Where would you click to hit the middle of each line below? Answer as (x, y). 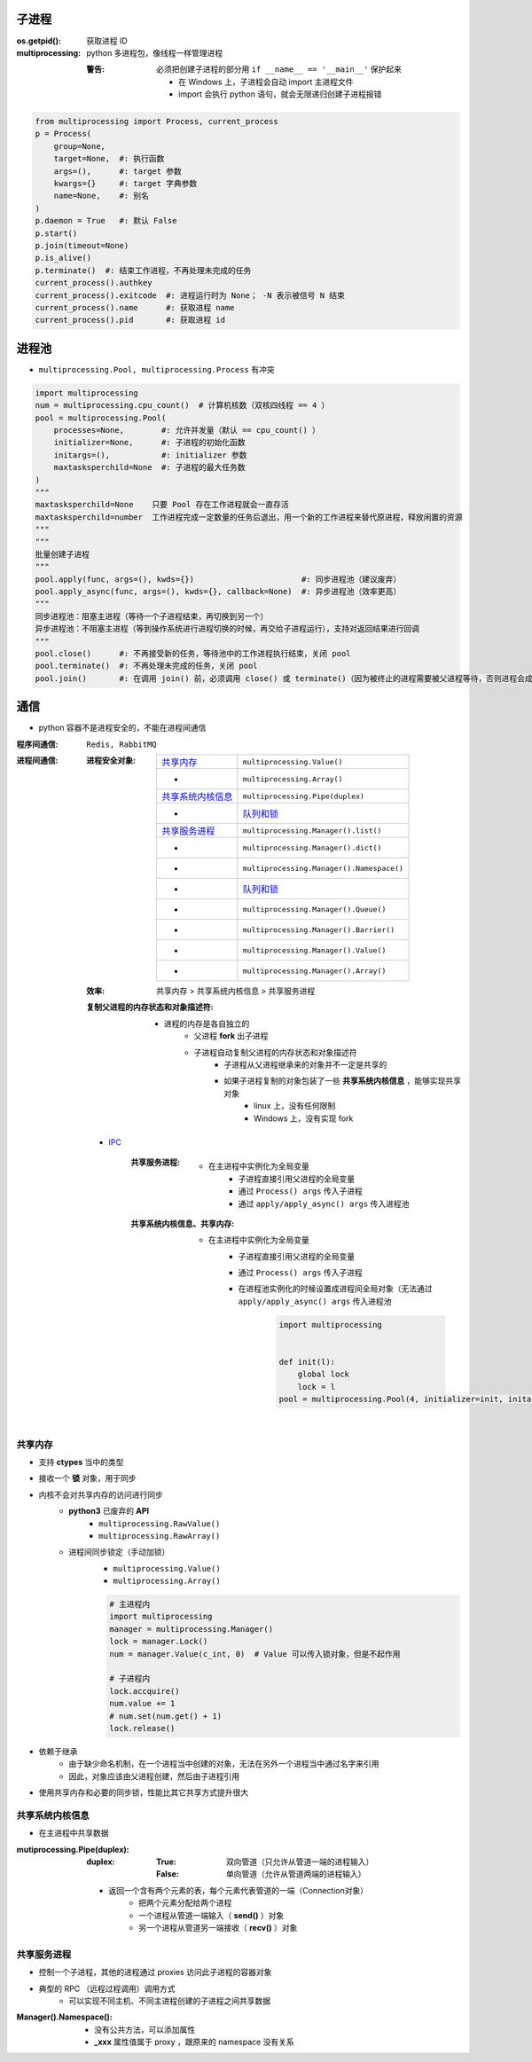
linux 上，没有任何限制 (295, 1106)
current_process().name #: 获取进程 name (135, 307)
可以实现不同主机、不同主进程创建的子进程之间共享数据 (169, 2001)
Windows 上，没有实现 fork (304, 1118)
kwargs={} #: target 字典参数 (125, 184)
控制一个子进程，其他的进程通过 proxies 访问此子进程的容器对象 (155, 1972)
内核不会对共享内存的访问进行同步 (101, 1494)
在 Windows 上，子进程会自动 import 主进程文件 (266, 82)
